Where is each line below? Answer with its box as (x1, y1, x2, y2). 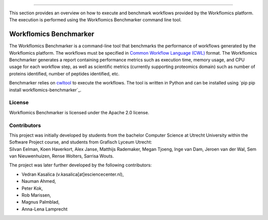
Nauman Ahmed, (21, 178, 56, 184)
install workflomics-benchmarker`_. (9, 87, 82, 93)
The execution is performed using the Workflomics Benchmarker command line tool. (9, 17, 182, 23)
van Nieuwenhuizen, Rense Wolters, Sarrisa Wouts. (9, 153, 114, 159)
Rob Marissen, (21, 192, 52, 198)
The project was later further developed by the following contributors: (9, 162, 152, 168)
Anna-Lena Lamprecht (21, 206, 68, 212)
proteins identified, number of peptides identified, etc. (9, 71, 120, 76)
